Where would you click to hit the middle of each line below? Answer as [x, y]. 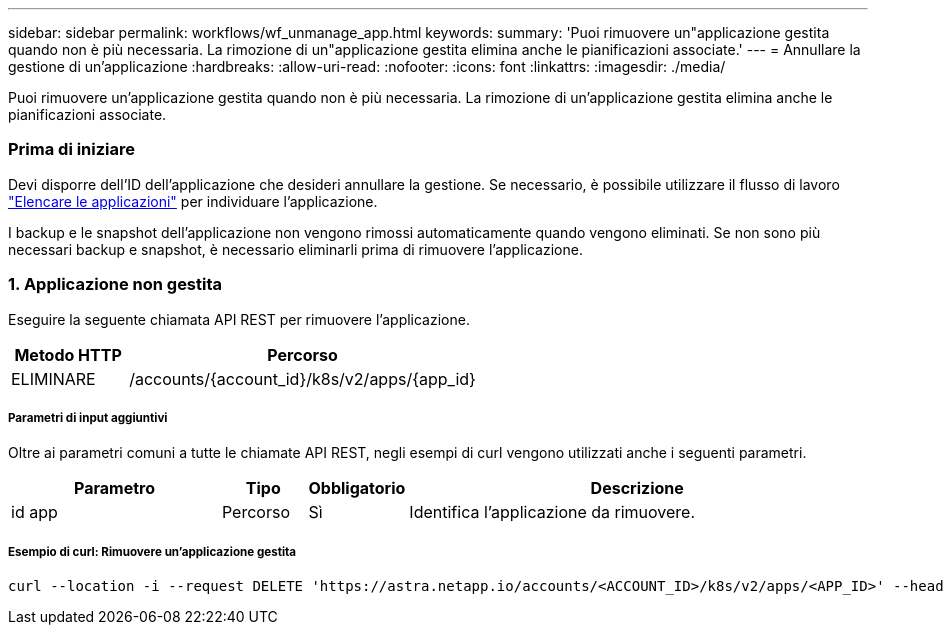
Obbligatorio [357, 488]
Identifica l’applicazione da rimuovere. [552, 512]
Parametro [114, 488]
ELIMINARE [53, 378]
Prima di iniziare [72, 149]
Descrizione [637, 488]
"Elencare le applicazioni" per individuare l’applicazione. [193, 201]
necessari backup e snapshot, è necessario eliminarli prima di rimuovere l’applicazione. [295, 249]
